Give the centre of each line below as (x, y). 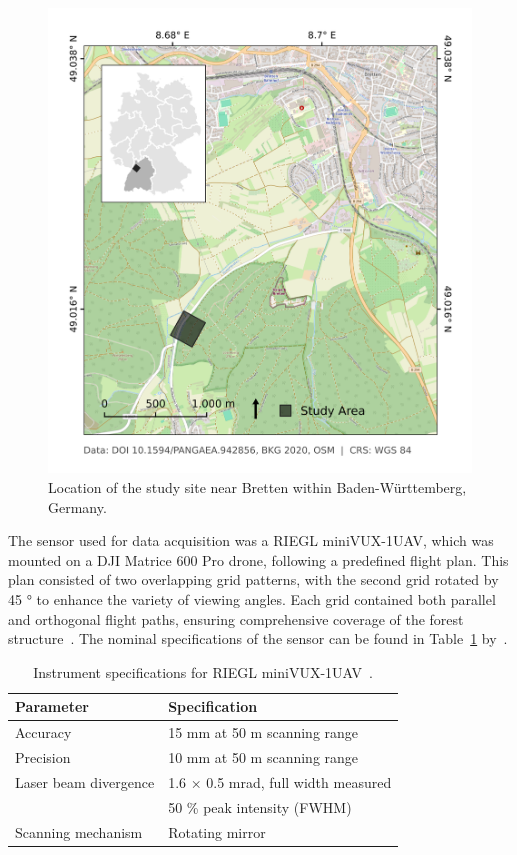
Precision (43, 756)
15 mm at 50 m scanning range (263, 732)
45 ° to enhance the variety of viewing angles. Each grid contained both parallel (252, 598)
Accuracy (43, 732)
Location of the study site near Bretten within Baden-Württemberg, (257, 486)
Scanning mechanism (79, 831)
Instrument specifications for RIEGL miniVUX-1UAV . (203, 671)
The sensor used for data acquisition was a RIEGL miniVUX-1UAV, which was (251, 540)
